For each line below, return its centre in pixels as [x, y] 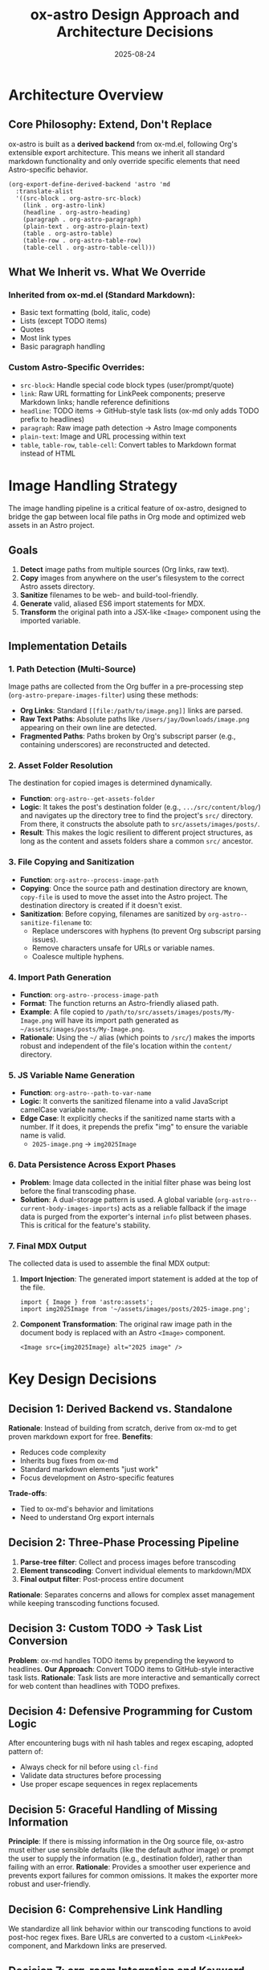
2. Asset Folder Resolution [61, 766]
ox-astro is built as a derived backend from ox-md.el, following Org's [123, 144]
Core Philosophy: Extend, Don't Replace [110, 125]
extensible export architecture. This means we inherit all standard [116, 152]
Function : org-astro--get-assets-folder [87, 799]
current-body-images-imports [69, 1208]
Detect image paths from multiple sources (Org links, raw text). [124, 570]
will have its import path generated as [117, 1020]
